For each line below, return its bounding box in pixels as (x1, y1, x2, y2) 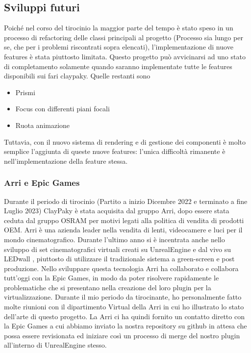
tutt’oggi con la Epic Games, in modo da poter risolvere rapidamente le (4, 273, 219, 283)
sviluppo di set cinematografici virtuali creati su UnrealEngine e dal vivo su (4, 244, 231, 254)
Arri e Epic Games (4, 176, 80, 189)
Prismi (15, 87, 35, 97)
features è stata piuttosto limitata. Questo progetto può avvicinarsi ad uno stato (4, 51, 246, 61)
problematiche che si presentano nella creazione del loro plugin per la (4, 282, 211, 292)
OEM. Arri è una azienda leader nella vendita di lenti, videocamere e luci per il (4, 225, 243, 235)
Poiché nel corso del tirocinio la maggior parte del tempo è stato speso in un (4, 23, 233, 33)
